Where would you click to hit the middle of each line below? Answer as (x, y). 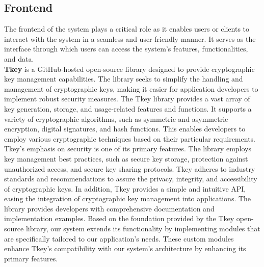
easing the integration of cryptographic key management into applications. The (128, 198)
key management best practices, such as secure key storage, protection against (126, 158)
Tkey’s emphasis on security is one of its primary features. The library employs (128, 149)
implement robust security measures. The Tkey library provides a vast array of (127, 99)
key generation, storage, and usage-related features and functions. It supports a (128, 108)
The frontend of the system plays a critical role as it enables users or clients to (127, 29)
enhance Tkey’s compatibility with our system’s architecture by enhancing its (125, 248)
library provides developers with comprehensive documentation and (109, 208)
